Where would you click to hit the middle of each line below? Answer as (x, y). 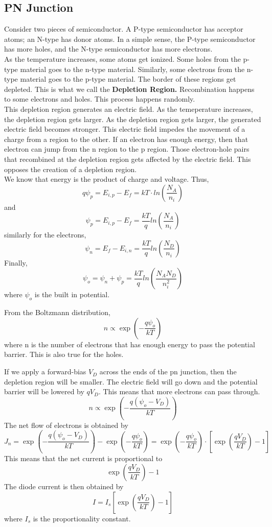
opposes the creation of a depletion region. (71, 169)
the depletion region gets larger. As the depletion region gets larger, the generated (133, 119)
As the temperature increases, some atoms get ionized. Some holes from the (122, 58)
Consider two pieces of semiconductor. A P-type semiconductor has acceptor (124, 29)
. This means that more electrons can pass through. (179, 391)
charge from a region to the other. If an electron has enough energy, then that (126, 139)
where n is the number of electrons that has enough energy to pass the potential (130, 344)
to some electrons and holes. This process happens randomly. (100, 99)
